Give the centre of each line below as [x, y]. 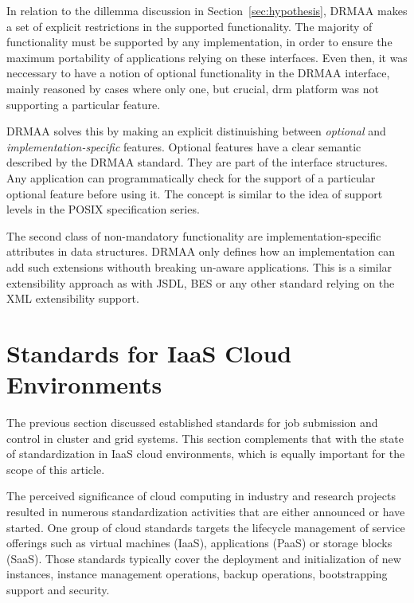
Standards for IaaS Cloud [149, 352]
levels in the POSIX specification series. [103, 209]
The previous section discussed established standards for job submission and [192, 422]
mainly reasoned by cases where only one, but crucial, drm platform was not [193, 88]
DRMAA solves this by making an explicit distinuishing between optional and [196, 131]
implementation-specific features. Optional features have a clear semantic [184, 146]
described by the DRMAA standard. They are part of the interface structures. [197, 162]
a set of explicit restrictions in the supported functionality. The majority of [189, 26]
